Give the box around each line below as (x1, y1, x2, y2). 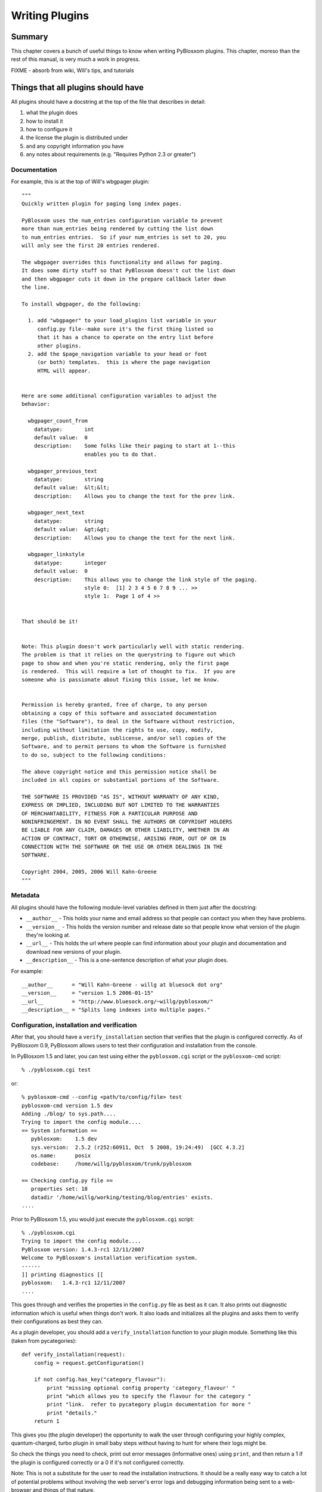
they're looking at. (26, 931, 71, 938)
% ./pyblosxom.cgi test (21, 1066, 91, 1074)
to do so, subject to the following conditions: (21, 751, 166, 758)
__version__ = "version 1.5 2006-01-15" (21, 989, 154, 997)
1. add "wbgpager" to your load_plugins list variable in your (27, 317, 217, 324)
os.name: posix (30, 1152, 91, 1159)
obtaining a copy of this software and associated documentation (21, 710, 217, 716)
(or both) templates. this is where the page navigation (37, 359, 210, 366)
